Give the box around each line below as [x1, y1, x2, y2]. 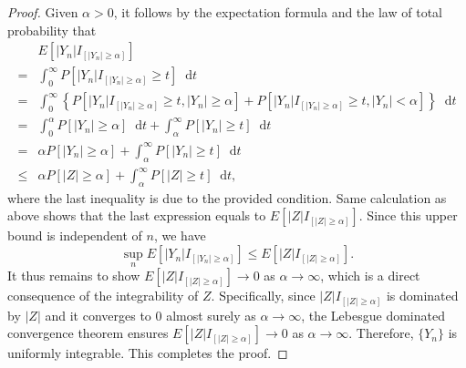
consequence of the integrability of [7, 286, 199, 305]
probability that [7, 20, 97, 39]
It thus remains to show [7, 266, 140, 285]
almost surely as [166, 305, 256, 324]
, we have [153, 226, 206, 245]
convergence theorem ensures [7, 323, 169, 342]
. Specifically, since [211, 286, 316, 305]
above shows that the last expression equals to [7, 206, 266, 225]
